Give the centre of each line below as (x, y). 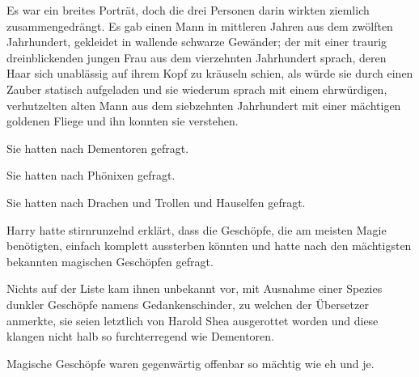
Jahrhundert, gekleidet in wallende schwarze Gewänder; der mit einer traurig (197, 42)
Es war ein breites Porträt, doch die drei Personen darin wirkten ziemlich (188, 10)
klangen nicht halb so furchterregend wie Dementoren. (140, 336)
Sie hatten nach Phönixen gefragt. (91, 175)
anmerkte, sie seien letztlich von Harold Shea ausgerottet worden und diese (193, 320)
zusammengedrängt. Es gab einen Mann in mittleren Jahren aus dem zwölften (200, 25)
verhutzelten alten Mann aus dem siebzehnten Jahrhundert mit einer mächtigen (204, 105)
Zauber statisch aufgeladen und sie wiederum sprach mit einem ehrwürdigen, (197, 89)
